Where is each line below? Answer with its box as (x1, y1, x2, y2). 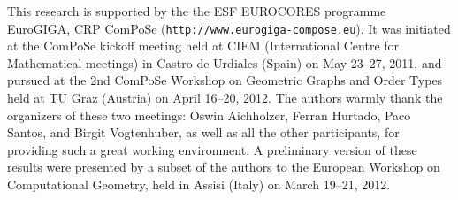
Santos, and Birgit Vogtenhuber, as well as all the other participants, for (7, 123, 400, 142)
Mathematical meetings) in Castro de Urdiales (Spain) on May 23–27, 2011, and (7, 53, 442, 72)
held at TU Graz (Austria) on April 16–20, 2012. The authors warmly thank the (7, 88, 443, 107)
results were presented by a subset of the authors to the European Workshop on (7, 158, 440, 176)
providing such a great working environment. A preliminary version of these (7, 140, 417, 158)
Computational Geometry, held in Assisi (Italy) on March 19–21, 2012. (7, 175, 391, 193)
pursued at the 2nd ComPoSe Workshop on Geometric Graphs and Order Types (7, 71, 443, 89)
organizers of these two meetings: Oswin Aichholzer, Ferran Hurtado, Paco (7, 105, 411, 124)
